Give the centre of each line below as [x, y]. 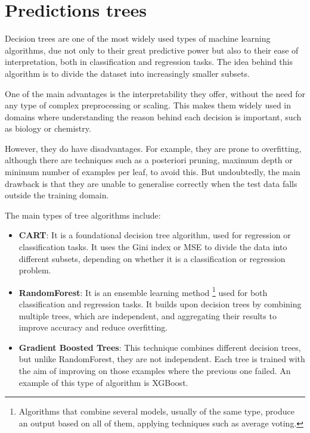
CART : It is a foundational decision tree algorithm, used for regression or [155, 235]
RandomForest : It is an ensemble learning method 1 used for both [143, 291]
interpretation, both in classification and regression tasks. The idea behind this [149, 62]
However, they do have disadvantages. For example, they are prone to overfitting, [153, 148]
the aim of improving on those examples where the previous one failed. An [155, 371]
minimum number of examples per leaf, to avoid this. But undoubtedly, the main [153, 172]
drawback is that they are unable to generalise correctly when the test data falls [151, 183]
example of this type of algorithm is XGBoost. [103, 382]
